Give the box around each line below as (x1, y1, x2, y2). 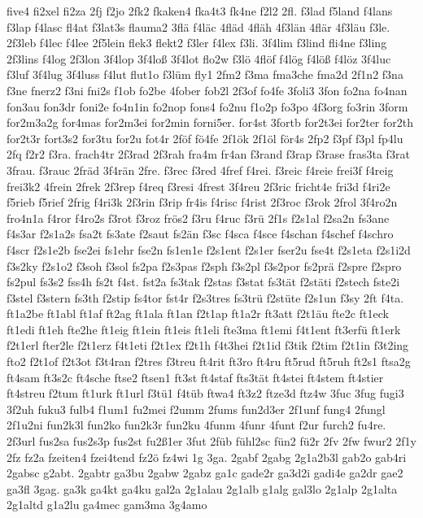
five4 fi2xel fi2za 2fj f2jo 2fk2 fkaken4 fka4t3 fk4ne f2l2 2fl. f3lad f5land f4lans (7, 2, 393, 19)
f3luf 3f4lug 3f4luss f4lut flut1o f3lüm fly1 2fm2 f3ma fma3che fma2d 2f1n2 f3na (7, 66, 403, 83)
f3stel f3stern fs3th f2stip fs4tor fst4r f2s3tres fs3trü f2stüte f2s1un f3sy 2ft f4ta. (7, 289, 404, 306)
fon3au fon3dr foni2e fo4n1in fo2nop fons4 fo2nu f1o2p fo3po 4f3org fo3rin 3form (7, 98, 408, 115)
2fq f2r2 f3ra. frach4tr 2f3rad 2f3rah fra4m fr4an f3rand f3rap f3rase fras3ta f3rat (7, 146, 410, 163)
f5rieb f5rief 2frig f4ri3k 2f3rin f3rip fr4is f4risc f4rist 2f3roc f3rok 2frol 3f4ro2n (7, 194, 398, 211)
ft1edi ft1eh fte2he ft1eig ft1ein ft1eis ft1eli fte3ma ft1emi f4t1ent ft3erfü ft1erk (7, 320, 401, 337)
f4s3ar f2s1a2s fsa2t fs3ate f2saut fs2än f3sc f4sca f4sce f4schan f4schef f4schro (7, 225, 394, 242)
